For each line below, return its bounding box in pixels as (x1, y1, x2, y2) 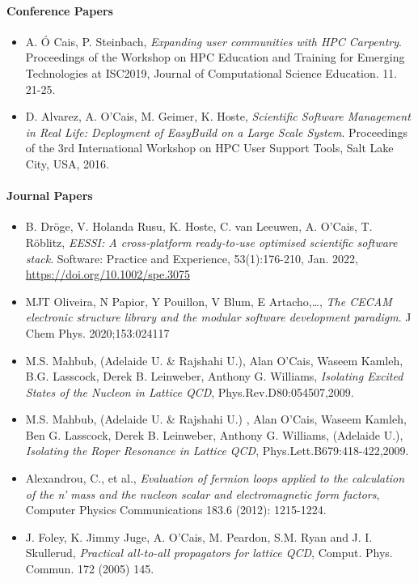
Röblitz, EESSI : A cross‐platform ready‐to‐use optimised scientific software (25, 233, 398, 250)
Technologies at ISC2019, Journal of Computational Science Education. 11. (25, 64, 398, 81)
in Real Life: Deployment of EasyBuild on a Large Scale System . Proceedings (25, 123, 408, 140)
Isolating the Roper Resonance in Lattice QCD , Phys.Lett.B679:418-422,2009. (25, 442, 409, 459)
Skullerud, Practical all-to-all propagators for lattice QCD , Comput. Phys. (25, 544, 393, 561)
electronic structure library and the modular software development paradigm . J (25, 309, 412, 326)
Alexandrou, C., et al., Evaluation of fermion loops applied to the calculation (25, 470, 405, 487)
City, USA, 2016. (25, 155, 109, 172)
